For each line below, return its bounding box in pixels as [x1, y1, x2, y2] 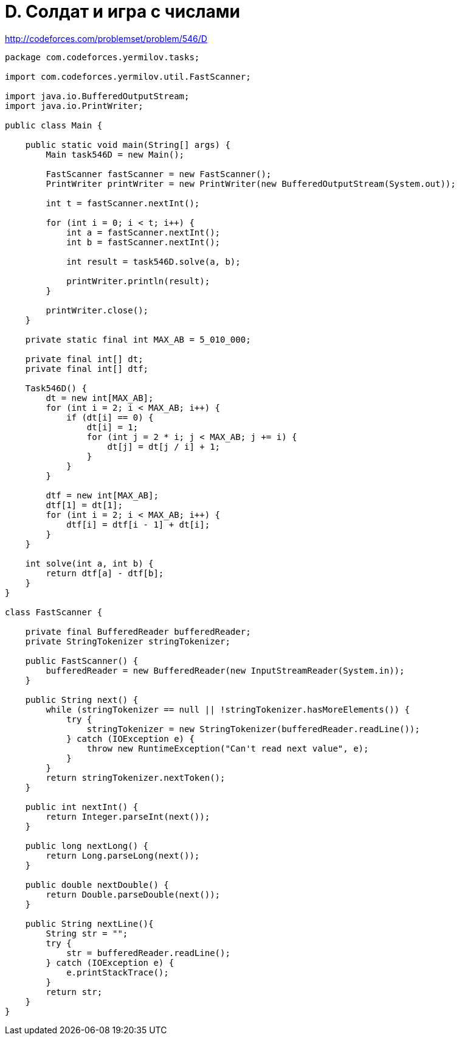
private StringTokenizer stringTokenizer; [25, 636, 230, 646]
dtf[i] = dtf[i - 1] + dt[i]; [66, 519, 210, 529]
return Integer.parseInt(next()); [46, 811, 210, 822]
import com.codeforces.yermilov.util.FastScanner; [5, 71, 251, 82]
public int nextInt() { [25, 801, 139, 812]
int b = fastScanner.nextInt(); [66, 237, 221, 247]
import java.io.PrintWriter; [5, 100, 143, 111]
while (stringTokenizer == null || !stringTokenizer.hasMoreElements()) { [46, 704, 410, 714]
